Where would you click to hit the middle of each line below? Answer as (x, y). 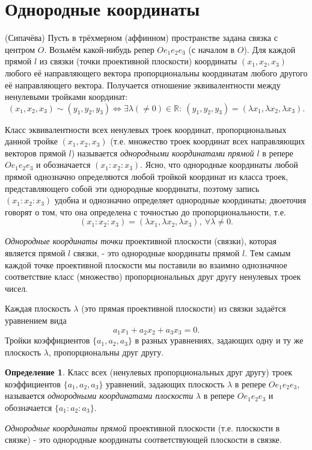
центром (20, 49)
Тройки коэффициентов (47, 340)
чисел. (17, 288)
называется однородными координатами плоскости (99, 396)
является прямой (35, 253)
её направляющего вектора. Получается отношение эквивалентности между (143, 85)
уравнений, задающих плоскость (165, 384)
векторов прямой (35, 153)
